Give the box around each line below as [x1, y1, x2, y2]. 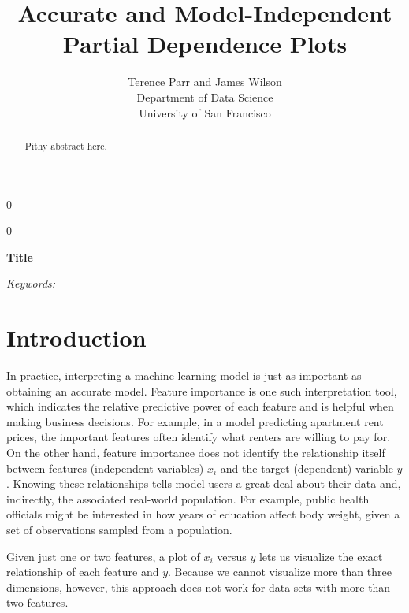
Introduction [6, 321, 147, 354]
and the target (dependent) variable [220, 459, 393, 476]
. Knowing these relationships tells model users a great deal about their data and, [6, 475, 401, 492]
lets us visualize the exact [258, 548, 383, 564]
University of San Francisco [139, 104, 271, 121]
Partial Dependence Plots [62, 28, 348, 60]
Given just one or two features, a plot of [6, 548, 200, 564]
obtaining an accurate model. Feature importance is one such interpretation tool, [6, 382, 397, 399]
